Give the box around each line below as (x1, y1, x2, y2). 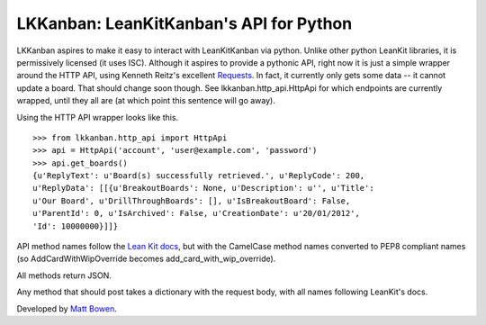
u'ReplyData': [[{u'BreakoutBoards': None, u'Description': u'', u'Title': (32, 183, 374, 194)
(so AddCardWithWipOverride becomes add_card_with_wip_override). (16, 253, 276, 265)
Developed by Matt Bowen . (16, 302, 117, 314)
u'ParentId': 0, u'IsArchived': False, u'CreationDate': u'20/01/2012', (32, 208, 360, 219)
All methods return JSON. (16, 270, 112, 281)
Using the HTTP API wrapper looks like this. (16, 112, 179, 122)
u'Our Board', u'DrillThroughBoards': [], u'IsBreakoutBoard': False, (32, 195, 351, 206)
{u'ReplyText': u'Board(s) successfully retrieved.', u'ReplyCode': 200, (32, 171, 365, 181)
